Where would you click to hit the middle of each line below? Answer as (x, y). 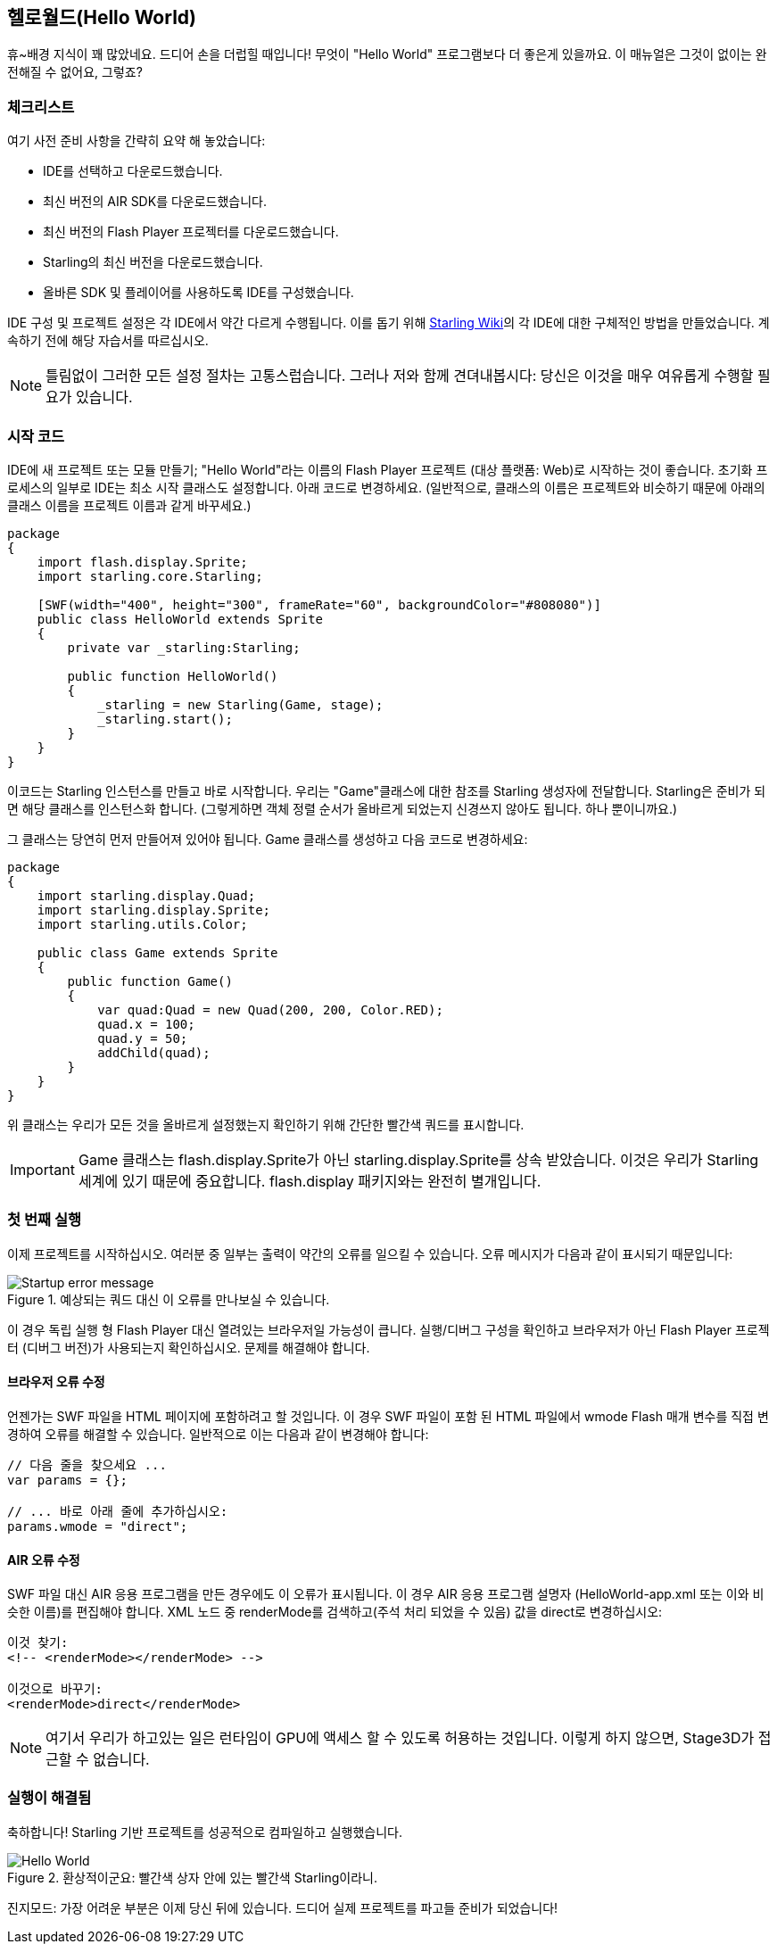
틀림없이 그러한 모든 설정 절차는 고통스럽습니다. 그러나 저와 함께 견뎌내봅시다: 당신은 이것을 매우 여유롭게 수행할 (400, 376)
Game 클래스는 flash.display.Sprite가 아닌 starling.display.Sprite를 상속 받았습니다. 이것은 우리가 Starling (418, 1159)
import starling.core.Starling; (150, 576)
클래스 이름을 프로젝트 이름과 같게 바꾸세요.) (129, 505)
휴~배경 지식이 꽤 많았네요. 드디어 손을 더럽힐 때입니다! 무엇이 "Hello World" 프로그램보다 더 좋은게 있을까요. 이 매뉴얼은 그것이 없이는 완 (387, 54)
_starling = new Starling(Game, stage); (240, 704)
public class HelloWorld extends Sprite (180, 619)
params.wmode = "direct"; (98, 1526)
